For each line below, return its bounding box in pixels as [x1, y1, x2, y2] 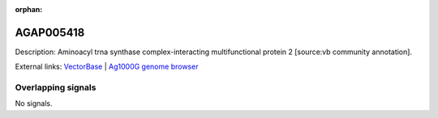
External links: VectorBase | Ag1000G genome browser [15, 61, 199, 72]
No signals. [15, 99, 53, 108]
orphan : [15, 5, 43, 14]
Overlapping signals [15, 82, 97, 93]
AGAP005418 [15, 25, 85, 40]
